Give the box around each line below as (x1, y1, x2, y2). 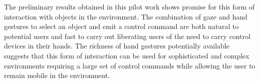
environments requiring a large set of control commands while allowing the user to (4, 60, 256, 70)
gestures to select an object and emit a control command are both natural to (4, 21, 239, 31)
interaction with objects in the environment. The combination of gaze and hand (4, 11, 248, 21)
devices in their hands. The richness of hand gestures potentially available (4, 40, 230, 51)
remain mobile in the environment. (4, 70, 110, 80)
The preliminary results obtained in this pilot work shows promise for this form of (4, 1, 255, 11)
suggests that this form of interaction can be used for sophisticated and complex (4, 50, 250, 60)
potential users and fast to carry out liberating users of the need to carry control (4, 30, 251, 41)
